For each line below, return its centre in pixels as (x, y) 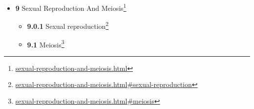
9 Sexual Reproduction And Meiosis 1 (71, 7)
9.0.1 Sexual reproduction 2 (68, 25)
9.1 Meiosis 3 (46, 44)
